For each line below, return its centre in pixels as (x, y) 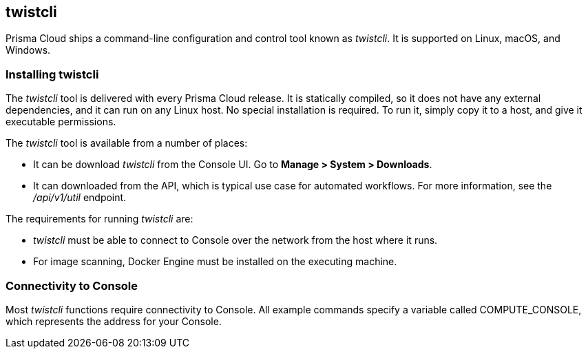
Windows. (28, 50)
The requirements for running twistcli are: (99, 219)
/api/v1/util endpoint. (80, 198)
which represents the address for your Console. (114, 321)
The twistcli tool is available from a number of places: (127, 143)
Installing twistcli (52, 74)
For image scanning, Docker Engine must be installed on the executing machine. (215, 262)
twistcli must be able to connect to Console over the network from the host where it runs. (235, 240)
